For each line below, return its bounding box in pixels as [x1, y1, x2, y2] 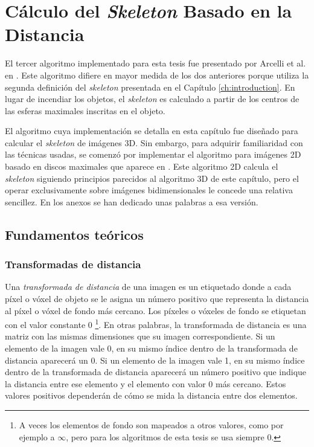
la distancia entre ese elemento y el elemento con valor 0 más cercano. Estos [5, 377, 286, 390]
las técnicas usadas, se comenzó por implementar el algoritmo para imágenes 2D [5, 148, 301, 161]
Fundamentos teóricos [5, 225, 144, 243]
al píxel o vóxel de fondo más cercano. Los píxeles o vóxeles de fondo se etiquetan [5, 304, 306, 317]
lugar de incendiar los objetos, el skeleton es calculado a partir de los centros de [5, 92, 300, 105]
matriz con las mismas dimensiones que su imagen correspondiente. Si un [5, 330, 275, 342]
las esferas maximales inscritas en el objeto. [5, 104, 165, 117]
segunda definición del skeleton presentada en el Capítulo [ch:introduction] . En [5, 80, 295, 93]
